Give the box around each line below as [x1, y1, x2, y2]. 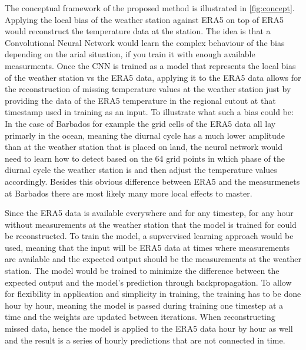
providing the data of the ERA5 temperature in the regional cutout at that [5, 94, 276, 106]
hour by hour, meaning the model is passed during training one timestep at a [5, 299, 283, 311]
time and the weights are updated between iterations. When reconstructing [5, 310, 275, 323]
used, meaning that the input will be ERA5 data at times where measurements [5, 241, 290, 253]
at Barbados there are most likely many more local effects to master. [5, 187, 252, 199]
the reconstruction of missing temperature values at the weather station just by [5, 83, 291, 95]
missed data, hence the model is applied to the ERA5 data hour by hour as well [5, 322, 293, 335]
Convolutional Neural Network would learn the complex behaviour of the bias [5, 36, 285, 48]
